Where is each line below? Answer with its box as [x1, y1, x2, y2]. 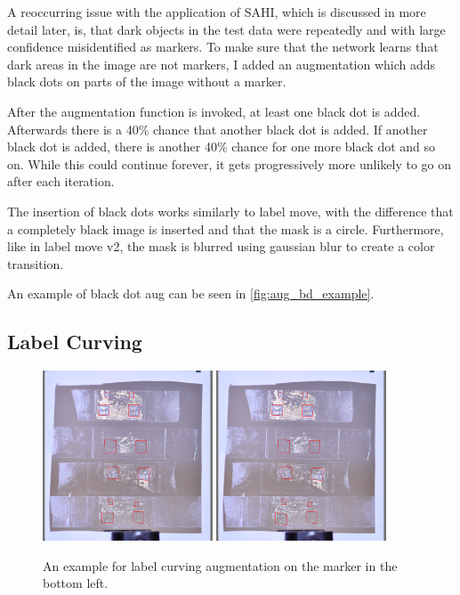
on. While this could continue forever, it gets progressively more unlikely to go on [7, 154, 452, 173]
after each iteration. [7, 172, 115, 191]
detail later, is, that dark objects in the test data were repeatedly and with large [7, 20, 446, 38]
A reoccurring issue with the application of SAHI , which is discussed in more [7, 3, 426, 20]
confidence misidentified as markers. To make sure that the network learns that [7, 37, 439, 56]
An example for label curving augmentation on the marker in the [43, 556, 398, 575]
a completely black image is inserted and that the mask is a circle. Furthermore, [7, 219, 444, 238]
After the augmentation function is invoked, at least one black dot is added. [7, 102, 421, 120]
